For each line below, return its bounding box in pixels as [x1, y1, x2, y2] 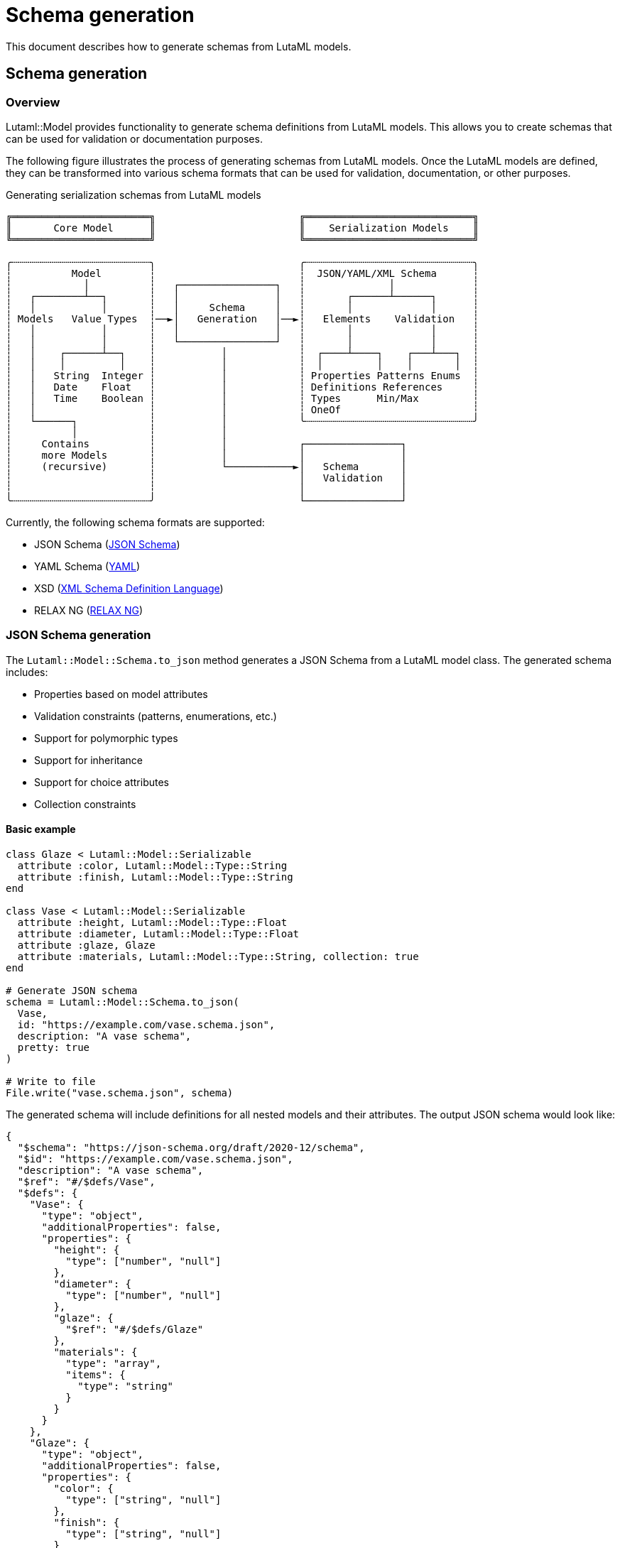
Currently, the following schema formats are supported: [6, 516, 265, 528]
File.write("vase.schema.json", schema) [6, 1086, 234, 1099]
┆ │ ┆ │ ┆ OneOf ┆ [6, 403, 479, 415]
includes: [6, 665, 48, 678]
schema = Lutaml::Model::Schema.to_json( [6, 996, 239, 1008]
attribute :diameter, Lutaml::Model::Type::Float [17, 927, 300, 939]
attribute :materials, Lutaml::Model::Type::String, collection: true [17, 950, 419, 962]
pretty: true [17, 1041, 90, 1053]
